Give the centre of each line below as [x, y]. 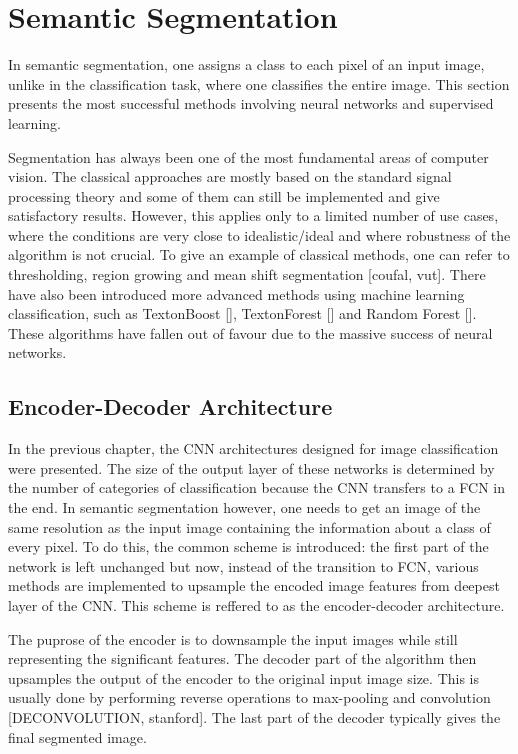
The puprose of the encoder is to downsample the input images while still [233, 638]
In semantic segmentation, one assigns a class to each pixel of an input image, [246, 64]
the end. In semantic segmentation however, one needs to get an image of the [244, 507]
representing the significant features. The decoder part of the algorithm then [242, 658]
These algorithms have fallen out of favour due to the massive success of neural [250, 332]
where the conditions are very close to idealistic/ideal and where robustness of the [259, 234]
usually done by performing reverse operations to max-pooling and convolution [249, 697]
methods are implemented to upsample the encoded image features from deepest [254, 585]
